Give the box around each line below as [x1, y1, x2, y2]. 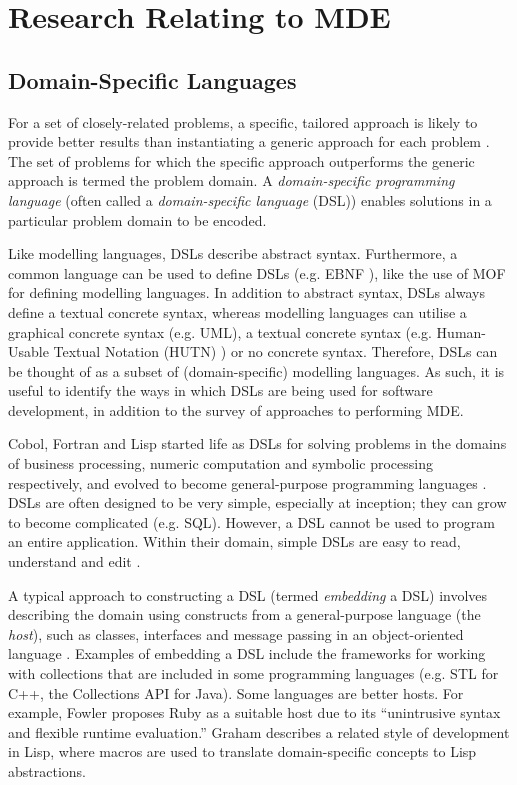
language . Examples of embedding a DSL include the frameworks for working [8, 643, 486, 664]
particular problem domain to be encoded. [8, 209, 267, 230]
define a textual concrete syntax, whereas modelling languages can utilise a [8, 301, 467, 322]
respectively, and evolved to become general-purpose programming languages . [8, 472, 487, 493]
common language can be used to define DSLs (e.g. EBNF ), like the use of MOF [8, 262, 506, 283]
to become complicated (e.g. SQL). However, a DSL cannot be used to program [8, 511, 495, 532]
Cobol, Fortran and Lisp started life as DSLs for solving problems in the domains [8, 433, 507, 454]
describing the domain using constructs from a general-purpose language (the [8, 604, 481, 625]
